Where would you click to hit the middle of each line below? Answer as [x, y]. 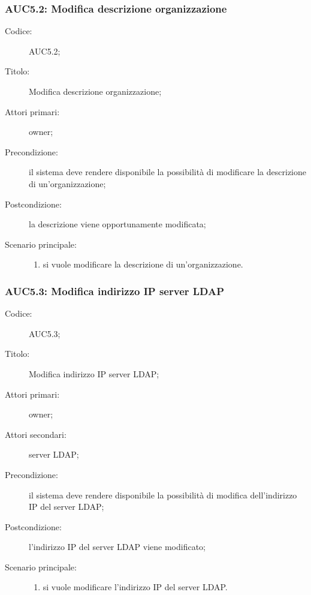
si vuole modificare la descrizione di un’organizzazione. [143, 264]
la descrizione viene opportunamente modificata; [117, 224]
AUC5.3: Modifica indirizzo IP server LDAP [115, 291]
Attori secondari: [36, 434]
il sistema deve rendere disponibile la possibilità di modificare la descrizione [168, 172]
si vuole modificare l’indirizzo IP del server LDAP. [135, 587]
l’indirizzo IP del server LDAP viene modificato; [117, 547]
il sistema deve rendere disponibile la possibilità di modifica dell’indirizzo [163, 495]
